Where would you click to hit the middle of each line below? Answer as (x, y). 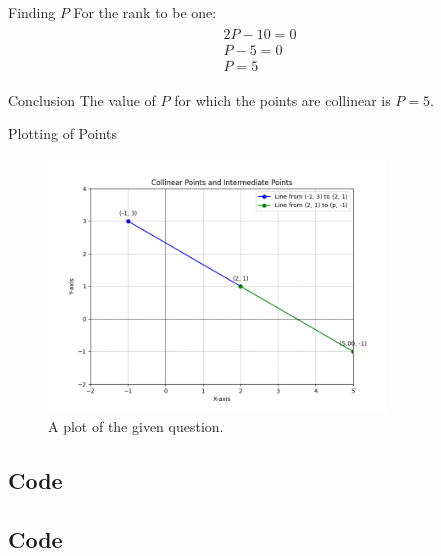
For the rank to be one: (145, 12)
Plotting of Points (62, 133)
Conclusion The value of (82, 99)
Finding (32, 12)
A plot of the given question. (136, 425)
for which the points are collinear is (282, 99)
